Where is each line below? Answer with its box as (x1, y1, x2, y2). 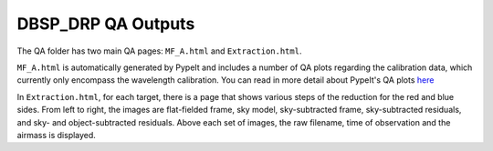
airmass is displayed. (16, 129, 96, 140)
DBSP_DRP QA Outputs (16, 14, 195, 34)
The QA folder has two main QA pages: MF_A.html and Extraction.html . (16, 45, 302, 56)
